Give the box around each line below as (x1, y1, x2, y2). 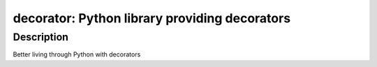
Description (13, 31, 69, 43)
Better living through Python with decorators (13, 50, 141, 59)
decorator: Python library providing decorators (13, 10, 291, 26)
